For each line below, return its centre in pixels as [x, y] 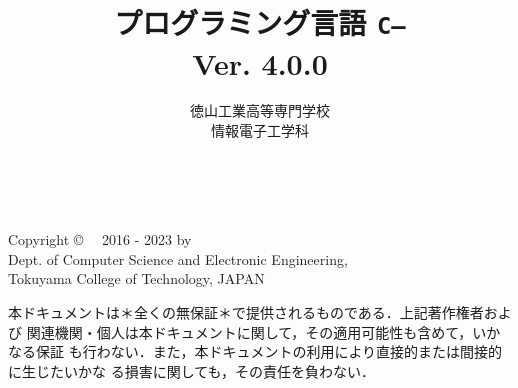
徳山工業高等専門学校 [260, 110]
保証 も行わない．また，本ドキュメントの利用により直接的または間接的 [269, 351]
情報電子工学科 [260, 130]
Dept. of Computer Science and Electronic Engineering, [178, 258]
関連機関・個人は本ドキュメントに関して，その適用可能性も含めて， [249, 331]
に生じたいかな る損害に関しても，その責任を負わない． [191, 370]
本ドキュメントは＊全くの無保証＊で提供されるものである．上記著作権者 [246, 312]
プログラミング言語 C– [260, 22]
